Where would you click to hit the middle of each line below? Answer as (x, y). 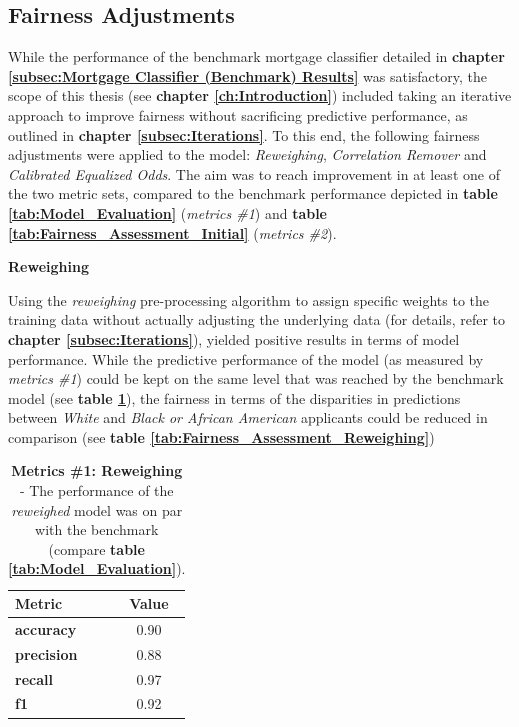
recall (34, 678)
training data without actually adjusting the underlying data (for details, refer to (257, 319)
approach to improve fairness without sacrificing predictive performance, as (238, 114)
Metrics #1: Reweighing (97, 470)
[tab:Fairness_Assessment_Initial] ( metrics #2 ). (172, 232)
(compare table (96, 548)
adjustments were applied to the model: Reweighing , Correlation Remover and (247, 154)
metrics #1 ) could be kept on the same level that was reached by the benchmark (256, 378)
